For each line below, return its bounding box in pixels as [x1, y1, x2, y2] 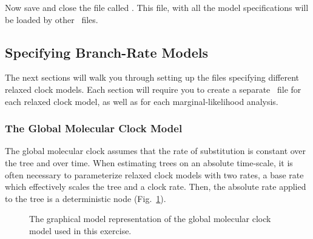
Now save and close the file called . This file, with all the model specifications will [5, 1, 309, 13]
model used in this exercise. [29, 224, 132, 237]
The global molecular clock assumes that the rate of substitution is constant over [5, 144, 306, 157]
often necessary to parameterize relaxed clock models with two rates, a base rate [5, 168, 304, 181]
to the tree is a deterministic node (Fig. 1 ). [5, 192, 166, 204]
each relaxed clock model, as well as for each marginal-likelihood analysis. [5, 95, 278, 107]
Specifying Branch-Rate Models [5, 42, 208, 61]
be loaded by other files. [5, 13, 98, 25]
